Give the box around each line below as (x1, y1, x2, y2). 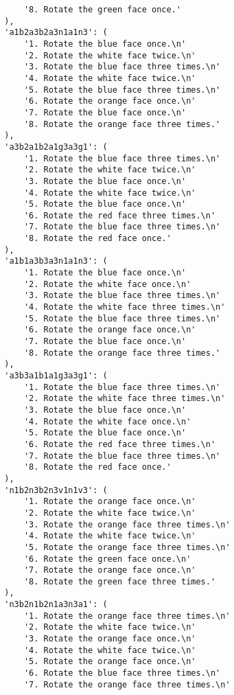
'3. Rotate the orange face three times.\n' (23, 519, 231, 529)
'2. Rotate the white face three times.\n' (23, 394, 226, 404)
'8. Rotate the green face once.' (23, 5, 181, 14)
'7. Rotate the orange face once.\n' (23, 565, 196, 576)
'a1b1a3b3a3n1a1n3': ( (4, 256, 108, 266)
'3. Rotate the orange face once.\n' (23, 634, 196, 644)
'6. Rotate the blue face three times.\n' (23, 668, 221, 679)
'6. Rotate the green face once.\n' (23, 554, 191, 564)
